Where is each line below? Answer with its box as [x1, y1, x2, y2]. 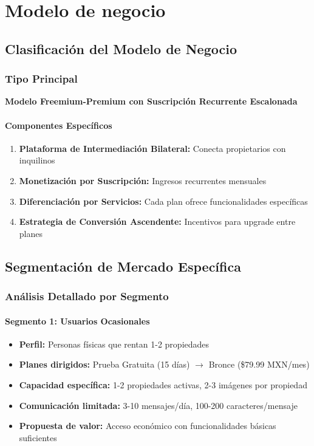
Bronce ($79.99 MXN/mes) [208, 358, 310, 371]
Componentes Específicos [5, 118, 112, 131]
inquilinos [19, 154, 55, 166]
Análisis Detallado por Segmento [5, 289, 169, 304]
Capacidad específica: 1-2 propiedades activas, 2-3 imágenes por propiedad [19, 378, 307, 391]
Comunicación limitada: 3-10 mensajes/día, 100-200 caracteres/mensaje [19, 399, 298, 411]
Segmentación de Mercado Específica [5, 256, 241, 275]
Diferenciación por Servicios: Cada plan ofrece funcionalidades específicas [19, 194, 308, 207]
